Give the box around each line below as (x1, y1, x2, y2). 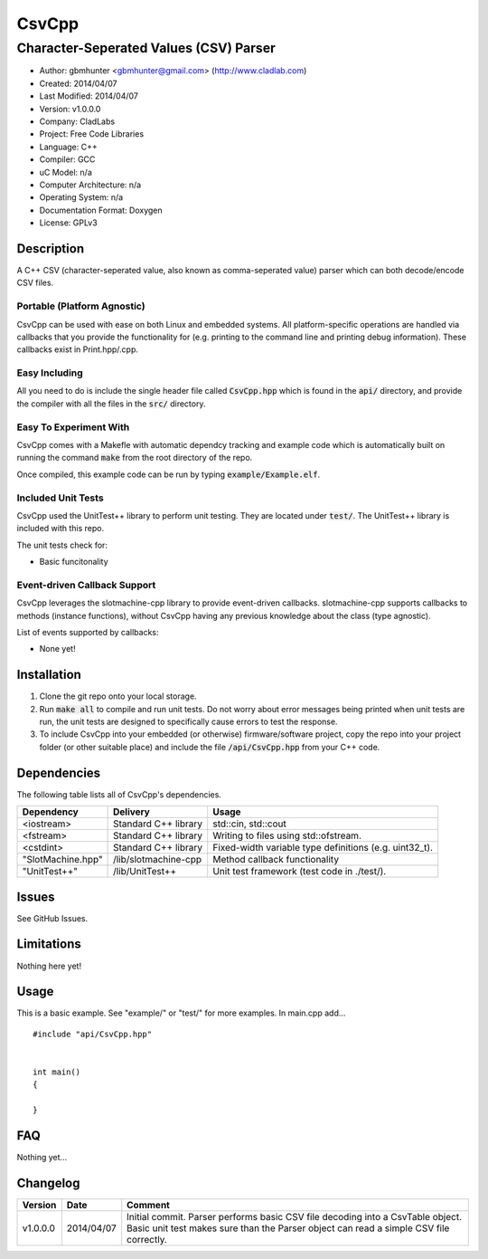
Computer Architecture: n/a (39, 179, 142, 190)
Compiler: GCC (39, 154, 96, 165)
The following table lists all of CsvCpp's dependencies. (16, 788, 221, 800)
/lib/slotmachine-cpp (113, 854, 202, 866)
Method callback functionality (212, 854, 339, 866)
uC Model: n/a (39, 167, 92, 177)
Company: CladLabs (39, 116, 116, 127)
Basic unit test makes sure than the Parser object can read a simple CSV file (127, 1222, 450, 1235)
